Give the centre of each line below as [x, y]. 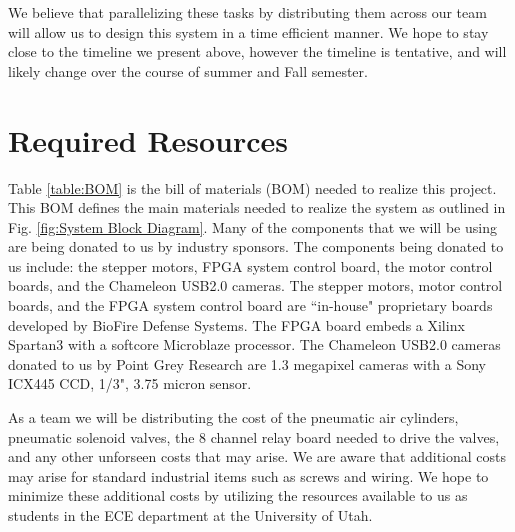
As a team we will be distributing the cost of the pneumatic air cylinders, [233, 417]
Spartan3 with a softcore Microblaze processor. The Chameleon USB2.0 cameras [254, 344]
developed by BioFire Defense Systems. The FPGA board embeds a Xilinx [236, 324]
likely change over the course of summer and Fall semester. [188, 70]
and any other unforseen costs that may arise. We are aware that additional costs [257, 456]
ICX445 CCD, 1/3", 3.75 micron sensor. [130, 383]
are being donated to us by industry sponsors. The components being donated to [256, 246]
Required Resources [148, 139]
